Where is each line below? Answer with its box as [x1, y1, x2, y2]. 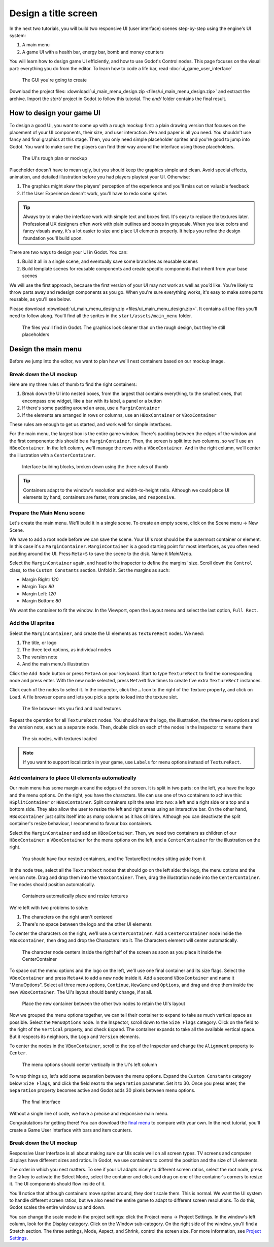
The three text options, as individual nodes [22, 647, 112, 653]
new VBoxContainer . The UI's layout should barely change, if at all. [9, 989, 153, 995]
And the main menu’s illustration [22, 661, 89, 667]
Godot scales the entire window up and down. [9, 1204, 106, 1210]
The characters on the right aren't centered [22, 914, 113, 920]
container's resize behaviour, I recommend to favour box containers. [9, 820, 152, 827]
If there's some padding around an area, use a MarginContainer [22, 405, 160, 411]
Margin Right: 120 [22, 576, 59, 582]
